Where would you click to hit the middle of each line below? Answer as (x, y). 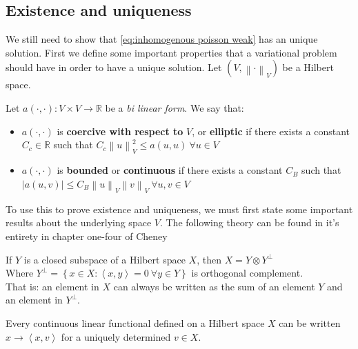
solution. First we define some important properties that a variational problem (171, 52)
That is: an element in (52, 286)
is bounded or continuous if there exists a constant (170, 170)
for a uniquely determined (116, 336)
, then (209, 259)
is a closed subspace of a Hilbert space (105, 259)
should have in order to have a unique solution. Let (114, 67)
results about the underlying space (79, 222)
